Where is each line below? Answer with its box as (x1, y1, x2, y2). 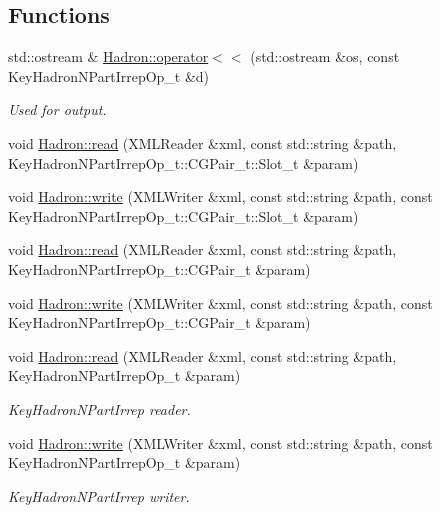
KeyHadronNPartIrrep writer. (8, 485, 190, 506)
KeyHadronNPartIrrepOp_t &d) (8, 65, 210, 86)
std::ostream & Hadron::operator (8, 46, 209, 67)
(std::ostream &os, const (250, 46, 400, 67)
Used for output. (8, 99, 107, 120)
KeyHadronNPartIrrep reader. (8, 398, 191, 419)
